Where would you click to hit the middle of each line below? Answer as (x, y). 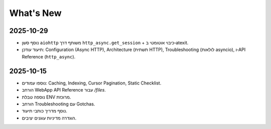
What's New (36, 13)
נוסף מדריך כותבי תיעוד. (44, 111)
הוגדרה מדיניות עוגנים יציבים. (49, 118)
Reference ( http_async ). (49, 56)
